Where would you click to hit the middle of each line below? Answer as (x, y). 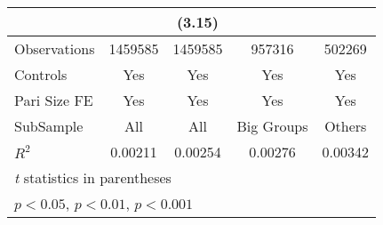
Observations (55, 48)
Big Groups (272, 126)
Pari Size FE (54, 100)
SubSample (49, 126)
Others (346, 126)
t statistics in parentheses (93, 177)
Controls (41, 74)
